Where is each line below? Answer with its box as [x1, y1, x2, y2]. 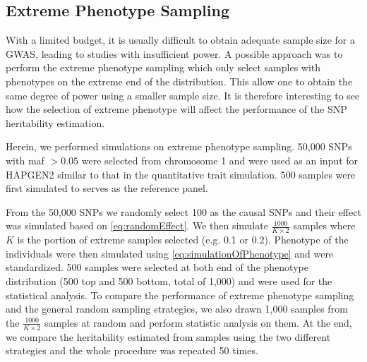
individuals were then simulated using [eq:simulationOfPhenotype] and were [6, 246, 334, 260]
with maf [6, 152, 44, 167]
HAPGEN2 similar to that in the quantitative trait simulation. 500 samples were [6, 167, 356, 181]
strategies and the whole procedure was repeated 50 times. [6, 343, 258, 358]
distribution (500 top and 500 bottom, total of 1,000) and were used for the [6, 273, 332, 288]
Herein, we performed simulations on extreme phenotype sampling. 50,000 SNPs [6, 139, 352, 154]
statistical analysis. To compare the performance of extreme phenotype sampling [6, 287, 354, 302]
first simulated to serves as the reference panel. [6, 181, 208, 195]
